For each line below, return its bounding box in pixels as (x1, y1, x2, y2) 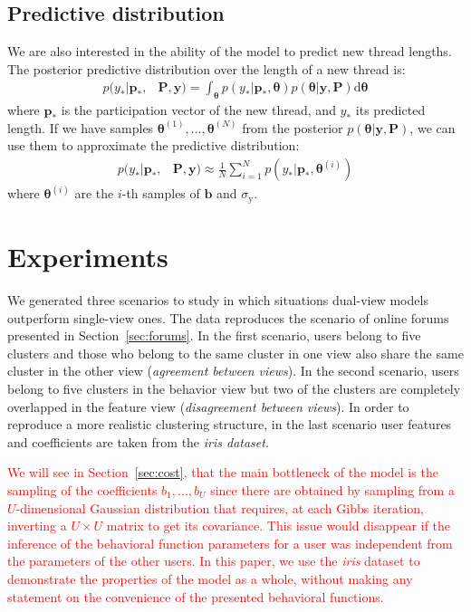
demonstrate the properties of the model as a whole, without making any (7, 569, 413, 588)
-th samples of (121, 184, 200, 203)
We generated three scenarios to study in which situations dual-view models (7, 291, 428, 310)
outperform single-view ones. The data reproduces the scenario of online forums (7, 308, 449, 327)
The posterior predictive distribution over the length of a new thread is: (7, 59, 406, 78)
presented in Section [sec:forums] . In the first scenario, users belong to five (7, 326, 421, 345)
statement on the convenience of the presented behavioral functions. (7, 587, 384, 606)
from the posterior (242, 118, 343, 137)
